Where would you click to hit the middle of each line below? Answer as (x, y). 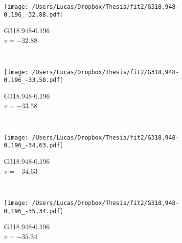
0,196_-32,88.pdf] (34, 15)
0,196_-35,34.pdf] (34, 211)
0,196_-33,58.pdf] (34, 80)
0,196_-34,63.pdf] (34, 146)
